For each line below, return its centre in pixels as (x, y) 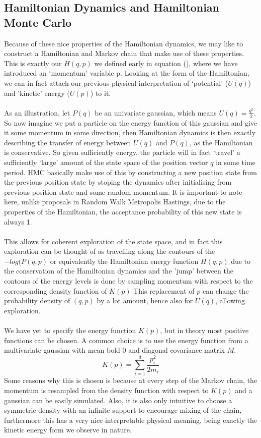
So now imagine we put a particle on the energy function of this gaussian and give (131, 122)
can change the (226, 290)
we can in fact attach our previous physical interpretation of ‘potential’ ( (116, 83)
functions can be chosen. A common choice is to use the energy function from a (126, 340)
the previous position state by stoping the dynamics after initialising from (118, 182)
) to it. (101, 93)
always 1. (18, 221)
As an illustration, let (37, 112)
